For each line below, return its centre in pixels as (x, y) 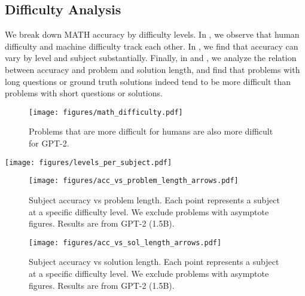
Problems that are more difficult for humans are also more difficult (151, 131)
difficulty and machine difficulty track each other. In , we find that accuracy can (152, 46)
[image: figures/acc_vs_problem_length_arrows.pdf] (134, 181)
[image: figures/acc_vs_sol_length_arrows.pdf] (125, 242)
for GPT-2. (49, 143)
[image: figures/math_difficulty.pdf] (106, 112)
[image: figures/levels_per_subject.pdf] (89, 162)
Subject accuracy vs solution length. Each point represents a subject (154, 262)
